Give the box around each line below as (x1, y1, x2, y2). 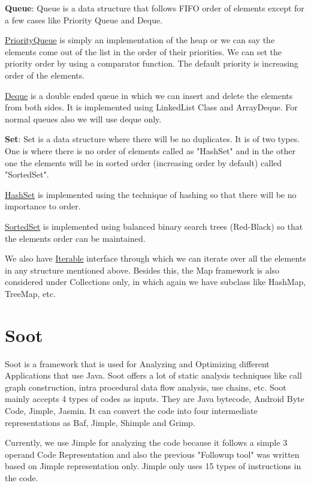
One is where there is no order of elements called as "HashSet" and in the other (5, 144, 296, 157)
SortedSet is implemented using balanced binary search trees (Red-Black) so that (5, 220, 303, 232)
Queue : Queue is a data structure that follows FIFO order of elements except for (5, 2, 304, 14)
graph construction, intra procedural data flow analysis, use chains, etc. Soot (5, 380, 286, 393)
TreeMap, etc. (5, 287, 56, 299)
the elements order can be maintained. (5, 232, 146, 244)
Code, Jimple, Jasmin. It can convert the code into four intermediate (5, 404, 258, 416)
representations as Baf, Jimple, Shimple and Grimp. (5, 416, 195, 428)
